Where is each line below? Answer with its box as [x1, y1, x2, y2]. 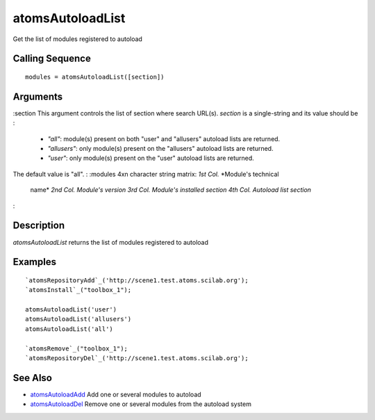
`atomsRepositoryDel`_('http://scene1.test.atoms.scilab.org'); [25, 355, 249, 362]
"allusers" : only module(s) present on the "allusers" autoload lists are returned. [47, 145, 274, 153]
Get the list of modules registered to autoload [12, 35, 142, 43]
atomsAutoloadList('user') [25, 306, 117, 314]
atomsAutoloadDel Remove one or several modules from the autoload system [30, 400, 251, 408]
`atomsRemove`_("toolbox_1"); [25, 344, 128, 353]
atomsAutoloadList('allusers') [25, 315, 132, 323]
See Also [12, 372, 52, 384]
